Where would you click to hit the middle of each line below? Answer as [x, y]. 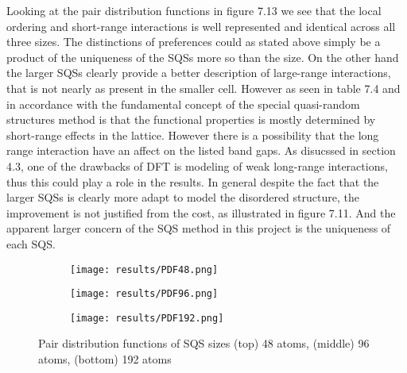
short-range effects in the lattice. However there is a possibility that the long [193, 135]
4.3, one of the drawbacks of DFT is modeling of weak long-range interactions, [197, 165]
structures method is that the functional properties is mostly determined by [191, 119]
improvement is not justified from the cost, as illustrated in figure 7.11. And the [201, 212]
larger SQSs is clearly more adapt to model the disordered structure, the [183, 197]
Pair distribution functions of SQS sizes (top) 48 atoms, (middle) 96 [204, 343]
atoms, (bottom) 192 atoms [105, 359]
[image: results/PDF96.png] [144, 294]
